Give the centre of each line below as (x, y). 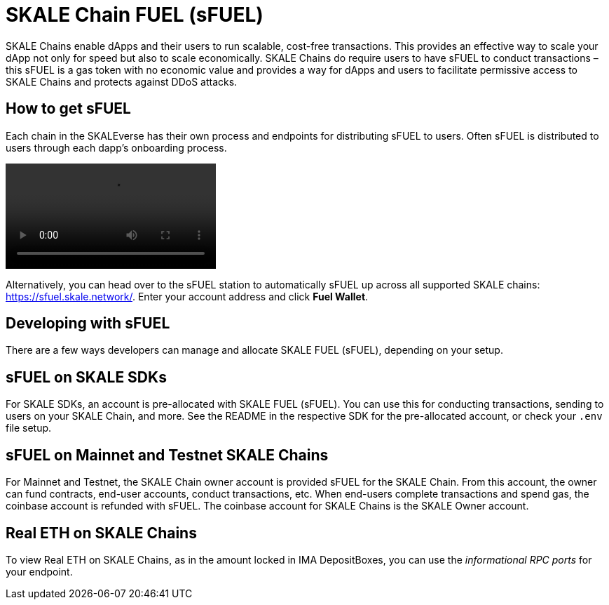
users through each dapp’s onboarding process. (116, 147)
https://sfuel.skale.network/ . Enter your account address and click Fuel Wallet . (187, 296)
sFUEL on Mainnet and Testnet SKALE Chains (167, 455)
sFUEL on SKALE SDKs (86, 377)
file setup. (29, 428)
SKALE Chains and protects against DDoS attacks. (122, 81)
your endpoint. (39, 571)
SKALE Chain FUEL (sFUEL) (135, 15)
